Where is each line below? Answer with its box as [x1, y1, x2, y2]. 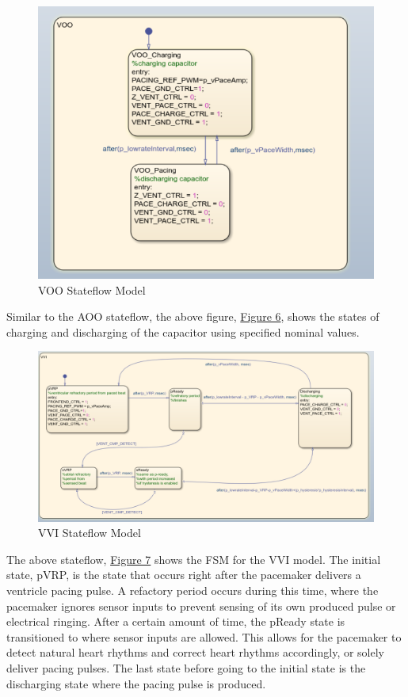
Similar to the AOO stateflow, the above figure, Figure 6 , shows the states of [6, 308, 379, 325]
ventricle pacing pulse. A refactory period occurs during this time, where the [6, 581, 379, 598]
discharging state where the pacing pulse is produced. [6, 675, 266, 691]
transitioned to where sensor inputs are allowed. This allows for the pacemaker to [6, 628, 402, 645]
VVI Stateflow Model [38, 524, 141, 541]
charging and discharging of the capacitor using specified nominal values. [6, 323, 360, 340]
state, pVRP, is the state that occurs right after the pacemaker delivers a [6, 566, 361, 583]
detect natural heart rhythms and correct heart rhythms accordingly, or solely [6, 644, 384, 661]
